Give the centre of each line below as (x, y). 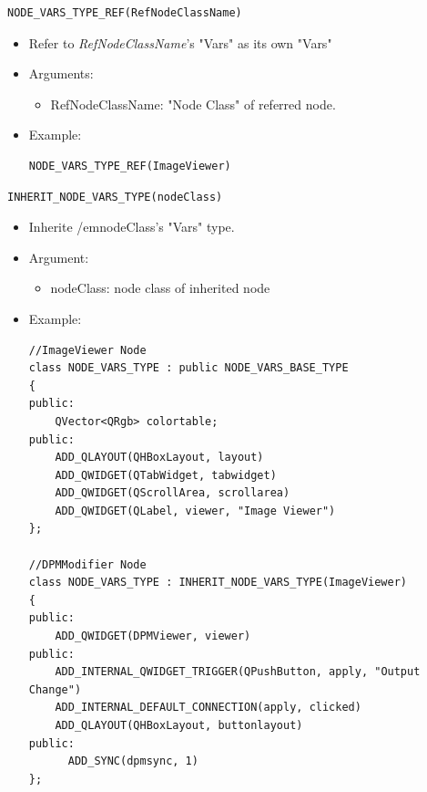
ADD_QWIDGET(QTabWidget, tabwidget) (166, 475)
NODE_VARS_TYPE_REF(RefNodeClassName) (125, 13)
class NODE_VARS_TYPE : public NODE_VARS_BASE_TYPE (188, 368)
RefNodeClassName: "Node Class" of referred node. (193, 104)
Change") (55, 689)
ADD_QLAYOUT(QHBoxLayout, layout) (159, 458)
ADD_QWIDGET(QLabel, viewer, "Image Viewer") (195, 511)
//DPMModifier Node (87, 564)
